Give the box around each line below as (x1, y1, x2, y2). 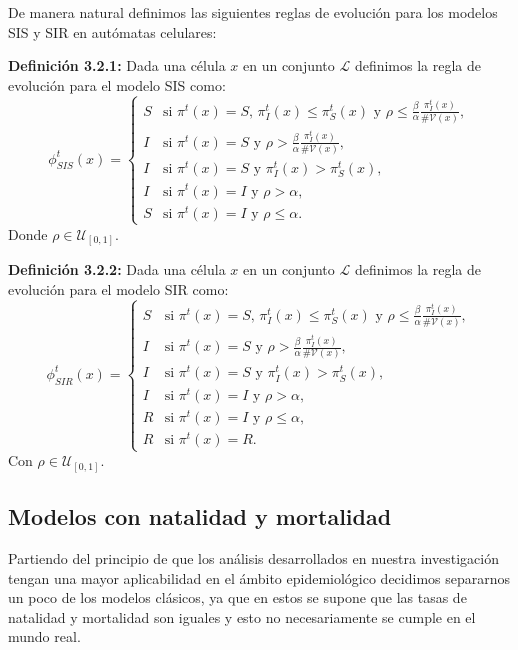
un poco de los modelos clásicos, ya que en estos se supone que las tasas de (8, 587, 467, 608)
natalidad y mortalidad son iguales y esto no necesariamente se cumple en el (8, 606, 476, 627)
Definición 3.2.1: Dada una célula (8, 55, 226, 76)
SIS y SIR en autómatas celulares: (8, 21, 217, 42)
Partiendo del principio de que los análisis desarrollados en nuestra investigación (8, 547, 499, 568)
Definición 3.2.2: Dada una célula (8, 259, 226, 280)
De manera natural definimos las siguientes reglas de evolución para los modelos (8, 2, 498, 22)
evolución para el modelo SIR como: (8, 279, 229, 300)
